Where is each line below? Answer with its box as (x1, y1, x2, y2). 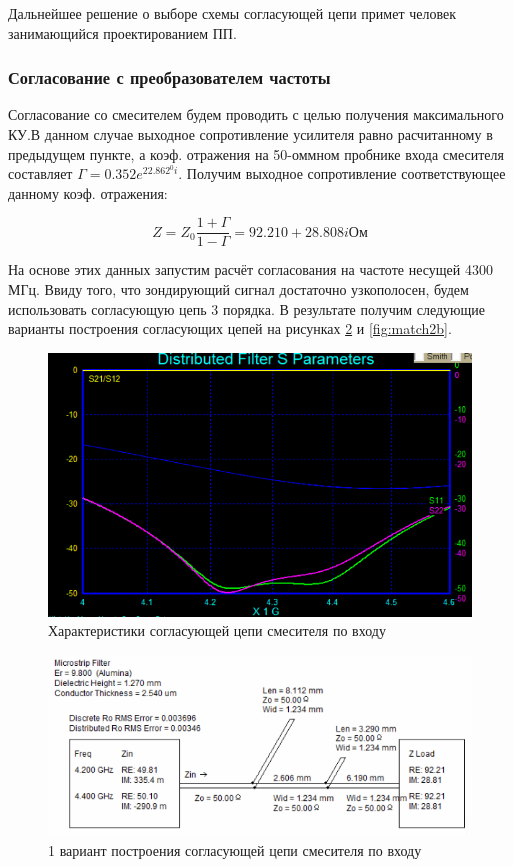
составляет (8, 163, 73, 184)
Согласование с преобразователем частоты (8, 65, 331, 90)
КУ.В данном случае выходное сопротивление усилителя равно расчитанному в (8, 124, 493, 144)
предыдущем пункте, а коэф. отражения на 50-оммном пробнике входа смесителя (8, 143, 504, 164)
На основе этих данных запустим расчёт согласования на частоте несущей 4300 (8, 259, 493, 280)
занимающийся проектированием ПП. (8, 22, 237, 43)
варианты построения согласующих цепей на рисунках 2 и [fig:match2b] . (8, 318, 452, 339)
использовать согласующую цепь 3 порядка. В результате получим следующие (8, 298, 486, 319)
